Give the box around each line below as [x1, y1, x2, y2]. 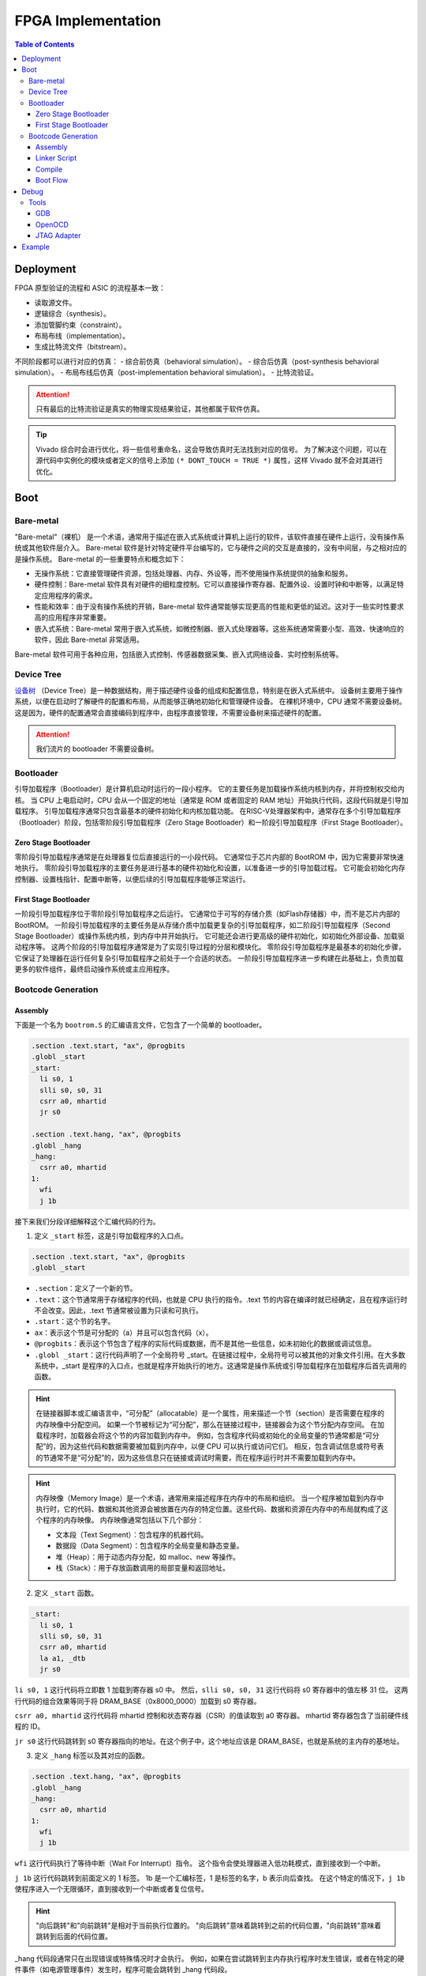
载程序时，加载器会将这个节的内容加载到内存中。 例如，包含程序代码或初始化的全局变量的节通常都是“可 [35, 1431, 373, 1440]
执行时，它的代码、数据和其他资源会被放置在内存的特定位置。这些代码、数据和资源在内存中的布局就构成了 [35, 1504, 382, 1514]
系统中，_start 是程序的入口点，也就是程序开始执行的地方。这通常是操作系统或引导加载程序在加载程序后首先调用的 [34, 1361, 407, 1371]
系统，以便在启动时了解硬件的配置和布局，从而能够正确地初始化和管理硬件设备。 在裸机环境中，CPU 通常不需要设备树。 [14, 696, 406, 707]
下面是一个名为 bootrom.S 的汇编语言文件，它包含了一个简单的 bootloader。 [14, 1020, 267, 1030]
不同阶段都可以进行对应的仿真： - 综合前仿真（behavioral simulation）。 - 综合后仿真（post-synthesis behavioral [14, 356, 379, 366]
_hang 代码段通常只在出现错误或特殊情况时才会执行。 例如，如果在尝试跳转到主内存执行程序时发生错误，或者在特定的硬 [14, 1953, 405, 1963]
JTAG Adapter [35, 231, 81, 240]
